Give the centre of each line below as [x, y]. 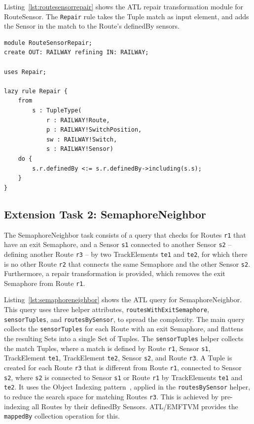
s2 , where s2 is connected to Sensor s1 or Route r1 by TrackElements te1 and [123, 377]
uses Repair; [25, 72]
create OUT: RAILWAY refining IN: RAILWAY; [76, 53]
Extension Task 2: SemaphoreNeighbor [105, 214]
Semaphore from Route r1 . [45, 283]
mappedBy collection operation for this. [62, 416]
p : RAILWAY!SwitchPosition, [94, 130]
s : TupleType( [57, 110]
